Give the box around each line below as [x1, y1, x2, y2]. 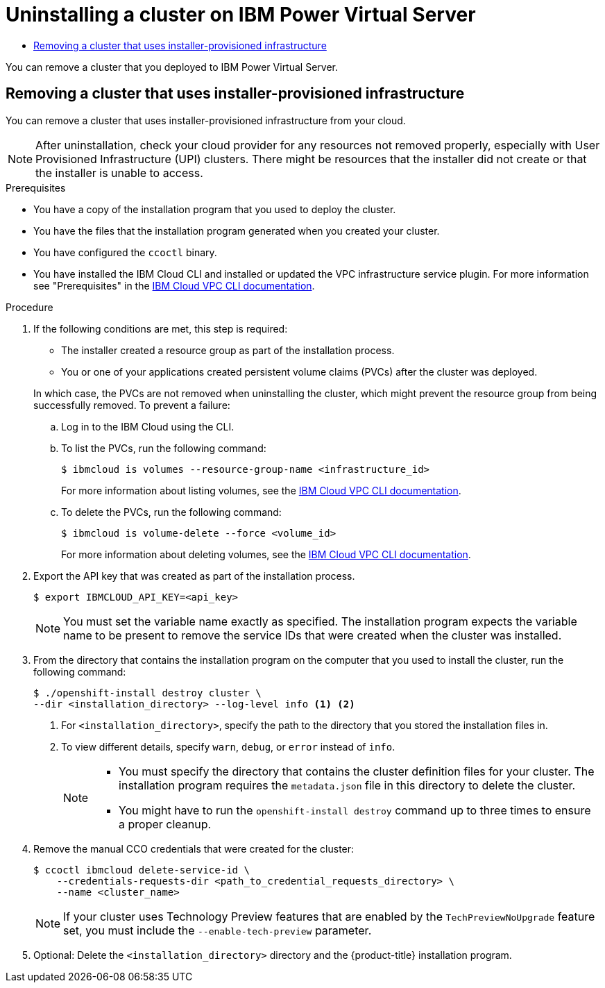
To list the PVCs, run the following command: [61, 442, 266, 454]
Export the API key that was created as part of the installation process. [33, 569, 355, 582]
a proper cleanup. [119, 817, 212, 831]
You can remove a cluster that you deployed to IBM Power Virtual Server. [6, 60, 338, 73]
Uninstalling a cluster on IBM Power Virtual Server [6, 3, 476, 26]
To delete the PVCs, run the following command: [61, 505, 282, 518]
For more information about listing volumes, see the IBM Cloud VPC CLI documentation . [61, 484, 461, 496]
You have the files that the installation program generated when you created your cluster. [33, 224, 440, 237]
